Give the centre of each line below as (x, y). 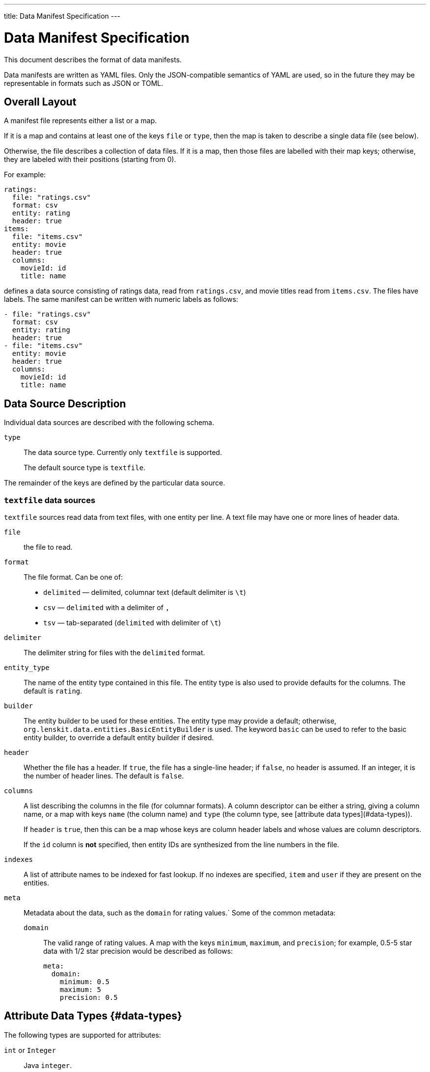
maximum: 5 (81, 989)
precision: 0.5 (89, 997)
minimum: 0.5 (84, 981)
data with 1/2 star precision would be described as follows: (138, 951)
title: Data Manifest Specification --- (62, 16)
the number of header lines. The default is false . (104, 776)
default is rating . (53, 691)
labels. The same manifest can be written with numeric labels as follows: (121, 299)
